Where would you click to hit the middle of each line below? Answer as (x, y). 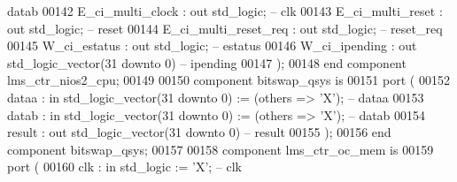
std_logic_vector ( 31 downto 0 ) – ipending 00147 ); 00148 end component (207, 62)
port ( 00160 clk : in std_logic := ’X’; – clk (125, 167)
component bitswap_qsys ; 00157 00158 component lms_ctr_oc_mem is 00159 (221, 149)
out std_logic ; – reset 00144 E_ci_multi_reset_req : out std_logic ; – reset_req (225, 28)
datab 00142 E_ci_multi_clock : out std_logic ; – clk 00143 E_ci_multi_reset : (225, 11)
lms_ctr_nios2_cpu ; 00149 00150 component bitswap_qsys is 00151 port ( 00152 (228, 80)
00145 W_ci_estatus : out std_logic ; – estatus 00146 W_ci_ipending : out (212, 45)
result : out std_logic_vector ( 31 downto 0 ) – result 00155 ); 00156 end (199, 132)
